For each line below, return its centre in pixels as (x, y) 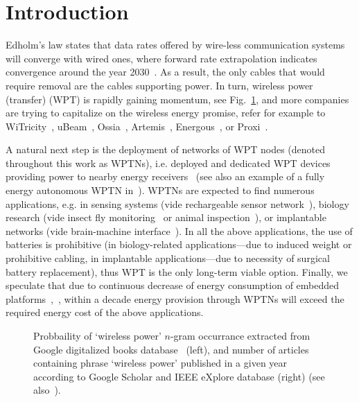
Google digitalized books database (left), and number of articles (171, 349)
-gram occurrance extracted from (240, 335)
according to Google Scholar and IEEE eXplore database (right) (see (179, 376)
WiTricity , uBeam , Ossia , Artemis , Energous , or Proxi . (137, 126)
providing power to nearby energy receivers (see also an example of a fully (165, 176)
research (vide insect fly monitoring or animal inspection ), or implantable (166, 217)
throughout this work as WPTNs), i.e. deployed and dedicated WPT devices (168, 163)
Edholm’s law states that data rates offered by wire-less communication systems (175, 45)
